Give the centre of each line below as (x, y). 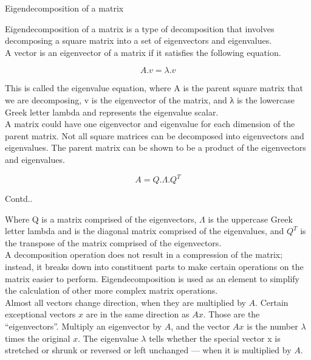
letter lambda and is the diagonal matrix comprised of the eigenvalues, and (145, 231)
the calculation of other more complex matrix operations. (111, 290)
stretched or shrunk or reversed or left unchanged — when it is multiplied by (148, 350)
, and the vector (200, 326)
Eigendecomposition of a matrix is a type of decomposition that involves (140, 28)
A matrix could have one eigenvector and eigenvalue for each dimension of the (150, 124)
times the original (38, 338)
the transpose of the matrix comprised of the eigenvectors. (113, 242)
